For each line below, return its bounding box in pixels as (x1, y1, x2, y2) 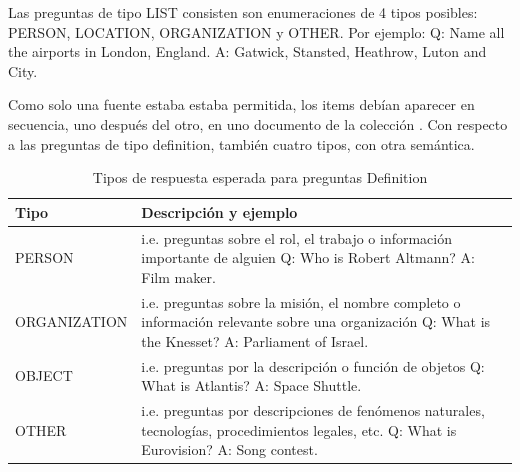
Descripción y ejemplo (141, 201, 298, 222)
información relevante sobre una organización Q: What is (141, 311, 491, 332)
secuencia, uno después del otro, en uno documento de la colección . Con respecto (8, 113, 508, 134)
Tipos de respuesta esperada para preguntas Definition (92, 167, 428, 188)
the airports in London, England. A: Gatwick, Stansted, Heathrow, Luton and (8, 41, 487, 62)
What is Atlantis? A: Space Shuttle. (141, 375, 362, 396)
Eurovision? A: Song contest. (141, 439, 318, 460)
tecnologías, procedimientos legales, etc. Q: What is (141, 419, 457, 440)
